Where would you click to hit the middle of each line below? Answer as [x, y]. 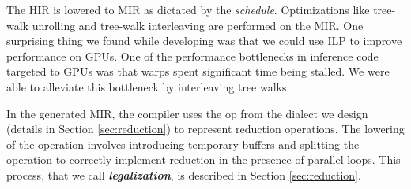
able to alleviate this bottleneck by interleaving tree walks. [148, 86]
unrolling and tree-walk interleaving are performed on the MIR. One [198, 25]
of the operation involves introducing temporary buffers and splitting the [183, 144]
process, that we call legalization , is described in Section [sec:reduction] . [184, 174]
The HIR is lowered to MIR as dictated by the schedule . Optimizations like [188, 9]
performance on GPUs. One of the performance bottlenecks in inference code [192, 56]
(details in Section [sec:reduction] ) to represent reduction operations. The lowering [205, 129]
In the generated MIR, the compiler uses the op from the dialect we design [187, 113]
